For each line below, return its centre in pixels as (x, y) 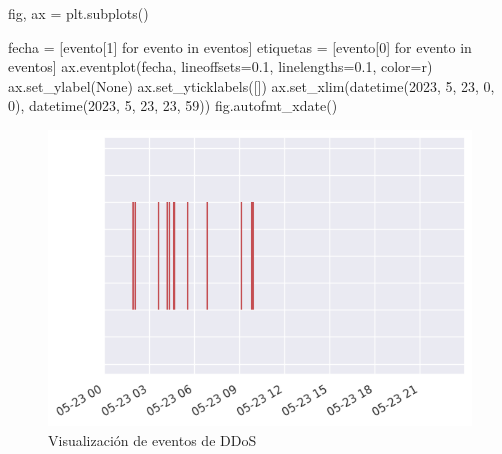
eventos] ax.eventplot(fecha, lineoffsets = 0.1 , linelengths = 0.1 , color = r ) (220, 66)
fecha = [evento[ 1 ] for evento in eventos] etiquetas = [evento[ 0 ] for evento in (240, 46)
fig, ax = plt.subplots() (78, 13)
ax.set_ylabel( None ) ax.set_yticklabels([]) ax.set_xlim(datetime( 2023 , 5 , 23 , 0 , (251, 85)
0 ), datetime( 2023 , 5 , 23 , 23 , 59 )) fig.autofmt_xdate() (173, 105)
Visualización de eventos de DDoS (152, 439)
